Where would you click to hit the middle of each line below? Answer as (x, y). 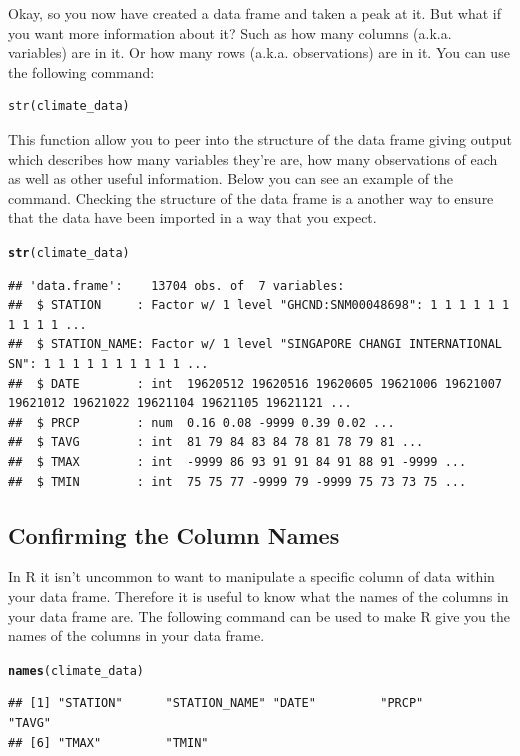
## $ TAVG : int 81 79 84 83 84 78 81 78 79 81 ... (216, 442)
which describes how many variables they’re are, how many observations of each (253, 158)
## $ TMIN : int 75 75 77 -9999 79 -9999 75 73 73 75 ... (237, 481)
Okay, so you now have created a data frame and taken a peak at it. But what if (255, 13)
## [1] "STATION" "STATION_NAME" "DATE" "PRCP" (216, 703)
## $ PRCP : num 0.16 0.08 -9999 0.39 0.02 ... (201, 422)
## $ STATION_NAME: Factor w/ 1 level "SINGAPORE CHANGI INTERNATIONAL (255, 344)
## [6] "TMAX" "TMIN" (108, 742)
